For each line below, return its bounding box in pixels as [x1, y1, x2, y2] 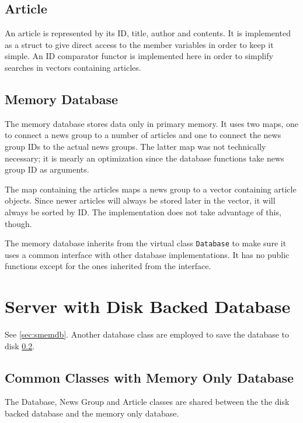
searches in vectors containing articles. [5, 61, 141, 73]
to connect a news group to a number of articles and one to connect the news [5, 129, 281, 141]
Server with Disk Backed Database [5, 294, 291, 318]
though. [5, 217, 32, 229]
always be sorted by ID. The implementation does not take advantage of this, [5, 205, 281, 218]
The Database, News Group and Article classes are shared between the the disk [5, 396, 290, 408]
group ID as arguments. [5, 163, 89, 176]
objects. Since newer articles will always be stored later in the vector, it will [5, 194, 276, 207]
